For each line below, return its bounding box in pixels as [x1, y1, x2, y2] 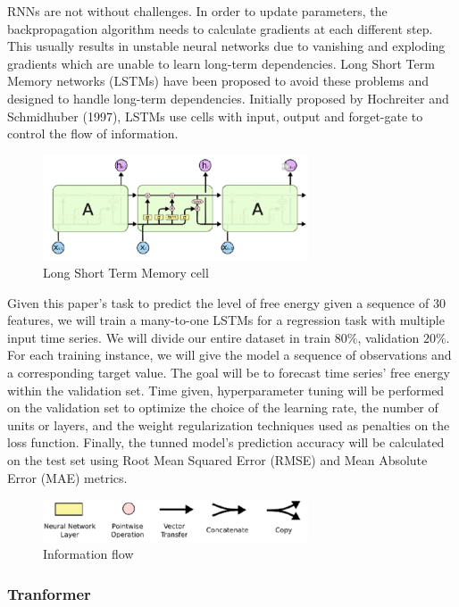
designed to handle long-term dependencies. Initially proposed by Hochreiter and [7, 88, 449, 107]
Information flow [43, 545, 134, 563]
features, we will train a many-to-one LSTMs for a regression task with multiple [7, 311, 445, 329]
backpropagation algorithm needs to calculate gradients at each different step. [7, 19, 433, 37]
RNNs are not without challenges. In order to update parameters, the [7, 2, 388, 20]
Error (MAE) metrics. [7, 468, 128, 486]
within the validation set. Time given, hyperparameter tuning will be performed [7, 380, 445, 399]
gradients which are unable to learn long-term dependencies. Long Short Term [7, 54, 435, 72]
